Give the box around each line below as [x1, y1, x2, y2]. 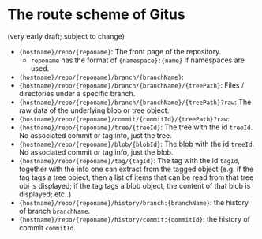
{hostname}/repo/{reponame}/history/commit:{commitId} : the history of [18, 215, 250, 224]
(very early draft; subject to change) [7, 32, 125, 41]
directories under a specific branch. [18, 88, 136, 98]
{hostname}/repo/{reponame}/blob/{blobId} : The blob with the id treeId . [18, 139, 254, 148]
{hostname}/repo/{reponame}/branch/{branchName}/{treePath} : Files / [18, 80, 245, 90]
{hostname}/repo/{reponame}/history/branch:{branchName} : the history [18, 197, 249, 207]
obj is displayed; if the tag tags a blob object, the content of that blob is [18, 181, 251, 190]
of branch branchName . [18, 206, 91, 215]
